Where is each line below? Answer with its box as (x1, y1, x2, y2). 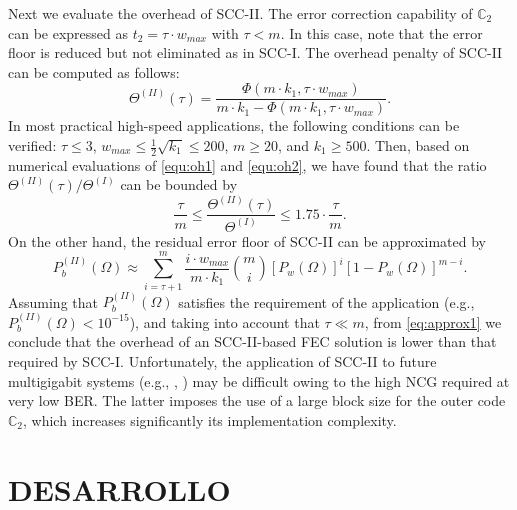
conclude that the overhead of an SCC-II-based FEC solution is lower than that (8, 331, 497, 352)
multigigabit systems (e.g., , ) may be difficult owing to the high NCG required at (8, 370, 510, 391)
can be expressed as (8, 22, 129, 43)
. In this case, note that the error (280, 22, 483, 43)
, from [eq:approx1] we (364, 311, 502, 332)
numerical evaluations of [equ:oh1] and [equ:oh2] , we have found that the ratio (8, 154, 487, 175)
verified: (8, 135, 57, 156)
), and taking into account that (129, 311, 320, 332)
